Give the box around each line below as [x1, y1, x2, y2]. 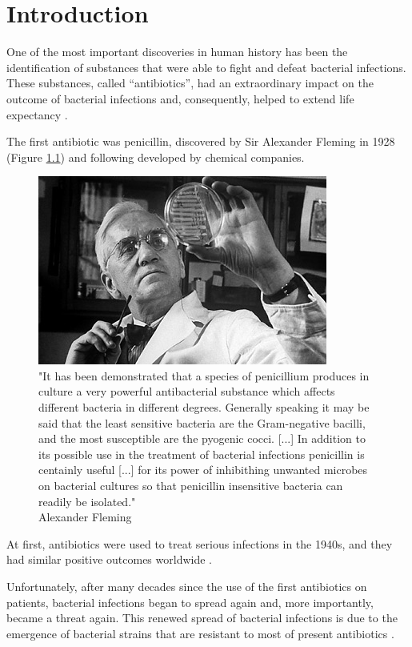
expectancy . [6, 106, 68, 123]
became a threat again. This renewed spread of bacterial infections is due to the [6, 609, 398, 626]
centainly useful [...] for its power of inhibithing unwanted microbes [38, 461, 368, 478]
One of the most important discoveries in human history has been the [6, 43, 348, 60]
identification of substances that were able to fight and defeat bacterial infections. [6, 58, 406, 75]
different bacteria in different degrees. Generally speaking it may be [38, 399, 370, 416]
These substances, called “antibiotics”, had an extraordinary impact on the [6, 74, 374, 91]
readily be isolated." [38, 492, 136, 509]
